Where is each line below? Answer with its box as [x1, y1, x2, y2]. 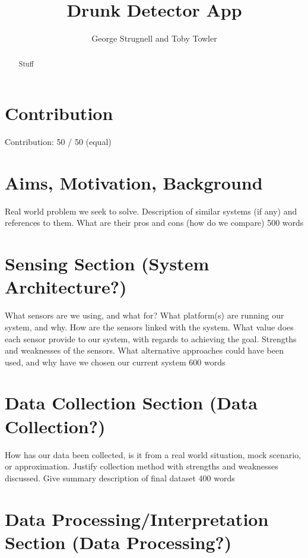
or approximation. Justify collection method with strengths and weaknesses [5, 460, 278, 472]
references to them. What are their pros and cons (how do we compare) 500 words [5, 216, 304, 229]
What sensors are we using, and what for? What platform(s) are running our [5, 309, 284, 321]
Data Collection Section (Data [5, 390, 258, 415]
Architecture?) [5, 275, 127, 299]
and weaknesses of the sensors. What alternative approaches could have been [5, 344, 284, 357]
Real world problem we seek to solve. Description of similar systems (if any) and [5, 204, 297, 217]
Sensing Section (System [5, 251, 209, 276]
